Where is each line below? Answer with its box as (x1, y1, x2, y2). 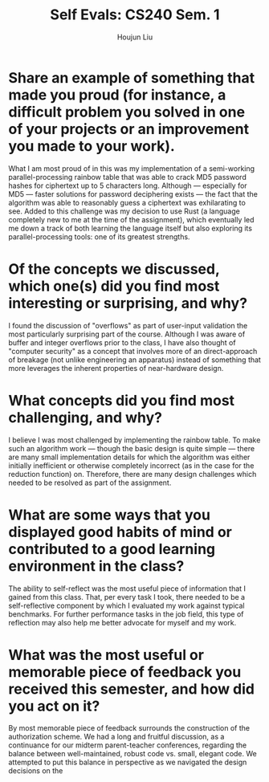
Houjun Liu (116, 32, 153, 42)
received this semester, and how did (8, 680, 255, 698)
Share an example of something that (8, 68, 255, 87)
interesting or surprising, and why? (8, 294, 247, 312)
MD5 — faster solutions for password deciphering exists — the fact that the (8, 189, 259, 198)
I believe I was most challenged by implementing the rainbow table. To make (8, 435, 261, 445)
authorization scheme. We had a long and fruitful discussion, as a (8, 732, 225, 742)
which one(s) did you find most (8, 277, 220, 295)
